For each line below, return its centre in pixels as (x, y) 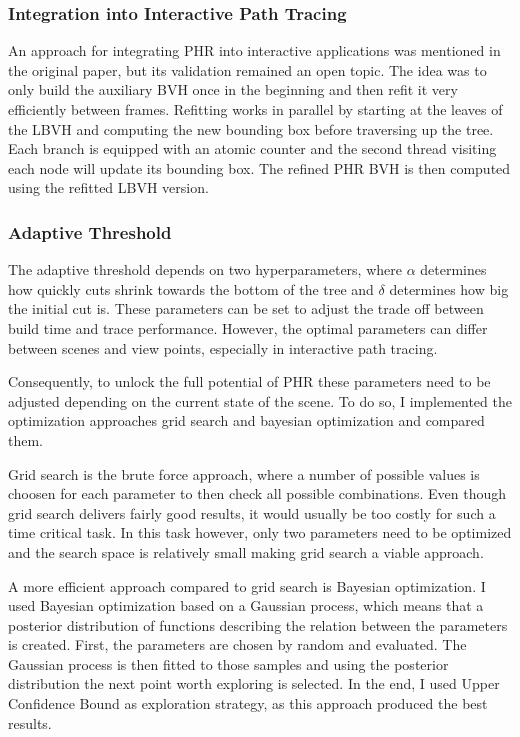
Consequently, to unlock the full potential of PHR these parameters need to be (249, 381)
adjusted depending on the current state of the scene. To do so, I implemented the (260, 400)
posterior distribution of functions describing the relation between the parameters (258, 624)
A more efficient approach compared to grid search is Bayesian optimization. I (247, 585)
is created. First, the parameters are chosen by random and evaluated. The (237, 644)
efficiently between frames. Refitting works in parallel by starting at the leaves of (255, 109)
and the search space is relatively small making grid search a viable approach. (246, 551)
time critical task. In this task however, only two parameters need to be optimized (260, 532)
